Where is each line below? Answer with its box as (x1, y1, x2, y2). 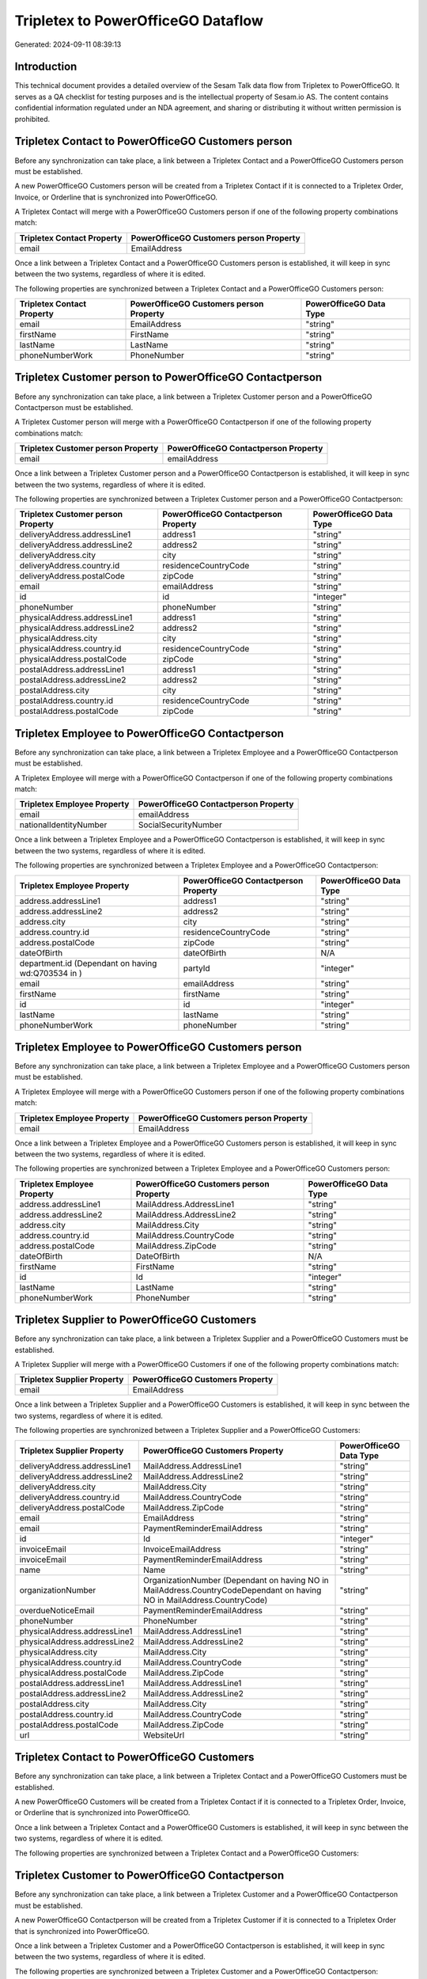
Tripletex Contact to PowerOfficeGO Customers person (14, 135, 293, 148)
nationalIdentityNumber (19, 819, 108, 830)
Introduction (14, 60, 77, 74)
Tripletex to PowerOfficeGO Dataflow (14, 12, 264, 29)
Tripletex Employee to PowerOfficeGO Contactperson (14, 727, 285, 740)
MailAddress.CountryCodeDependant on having (142, 1584, 322, 1595)
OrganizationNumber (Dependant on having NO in (142, 1574, 329, 1586)
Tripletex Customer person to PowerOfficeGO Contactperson (14, 370, 323, 384)
